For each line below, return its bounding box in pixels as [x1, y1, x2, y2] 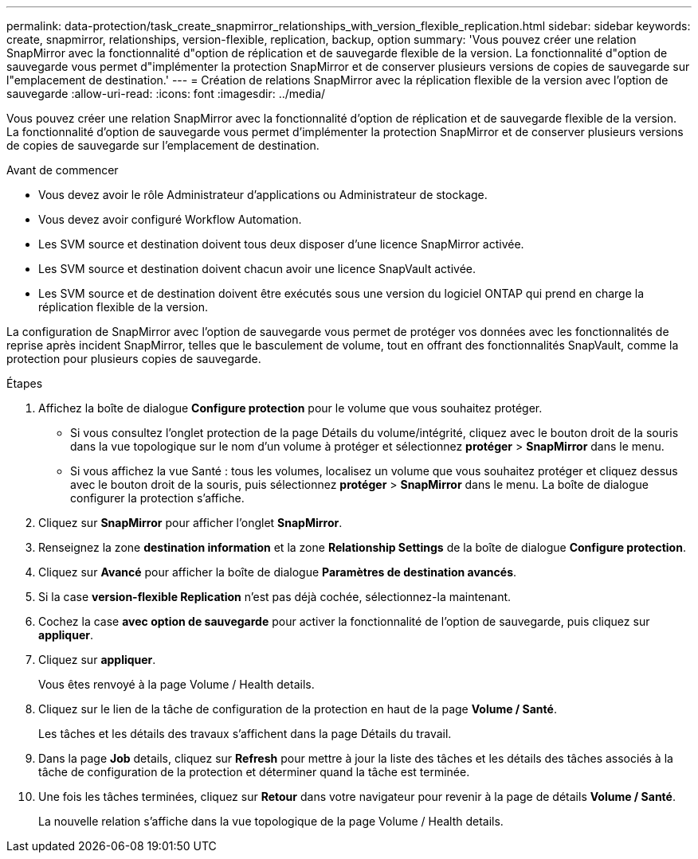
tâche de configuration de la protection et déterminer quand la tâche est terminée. [38, 765, 470, 779]
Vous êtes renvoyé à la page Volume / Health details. [38, 677, 315, 691]
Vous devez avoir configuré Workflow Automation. [38, 213, 302, 226]
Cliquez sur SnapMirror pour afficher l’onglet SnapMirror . [38, 516, 343, 529]
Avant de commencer [6, 163, 119, 177]
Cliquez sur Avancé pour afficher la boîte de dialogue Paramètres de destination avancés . [38, 565, 517, 579]
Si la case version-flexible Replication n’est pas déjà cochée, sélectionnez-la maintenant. [38, 590, 512, 603]
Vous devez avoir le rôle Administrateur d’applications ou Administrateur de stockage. [38, 188, 488, 201]
